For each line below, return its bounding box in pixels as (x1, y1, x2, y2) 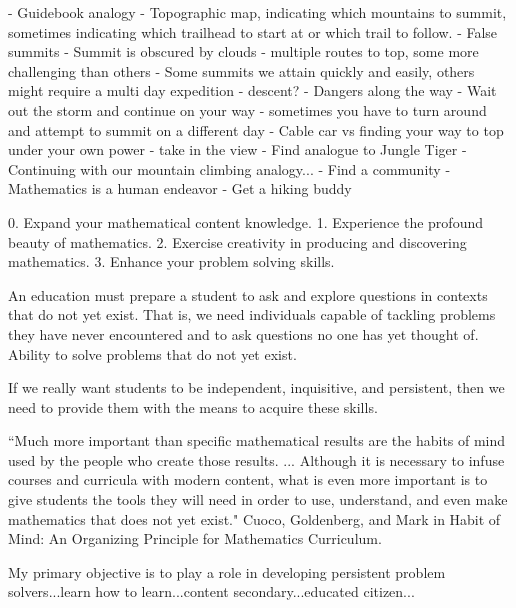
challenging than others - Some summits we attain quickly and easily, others (8, 60, 475, 81)
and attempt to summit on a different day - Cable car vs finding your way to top (8, 119, 504, 140)
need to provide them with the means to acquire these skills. (8, 396, 378, 417)
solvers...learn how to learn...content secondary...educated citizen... (8, 581, 415, 602)
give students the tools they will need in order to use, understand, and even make (8, 489, 508, 510)
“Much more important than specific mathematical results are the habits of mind (8, 430, 506, 451)
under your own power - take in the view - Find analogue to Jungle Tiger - (8, 139, 467, 160)
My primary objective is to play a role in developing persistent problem (8, 561, 446, 582)
